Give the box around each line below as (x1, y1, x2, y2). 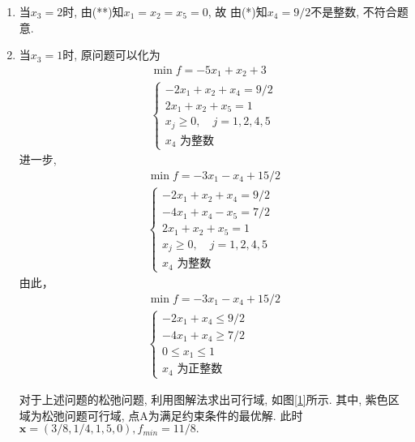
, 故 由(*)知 (207, 3, 267, 19)
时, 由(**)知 (62, 3, 124, 19)
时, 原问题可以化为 (62, 46, 160, 63)
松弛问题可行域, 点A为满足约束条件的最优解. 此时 (41, 406, 303, 423)
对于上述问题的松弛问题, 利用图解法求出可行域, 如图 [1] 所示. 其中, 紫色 (19, 391, 388, 408)
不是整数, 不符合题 (310, 3, 409, 19)
